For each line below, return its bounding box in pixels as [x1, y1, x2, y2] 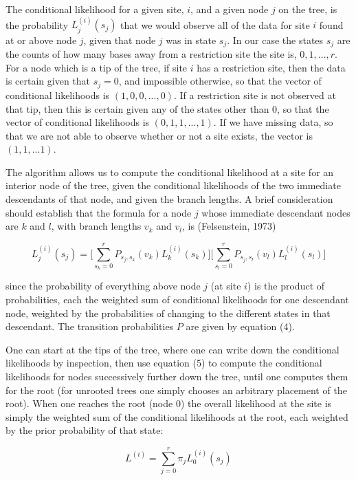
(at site [210, 279, 241, 293]
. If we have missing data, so [213, 115, 333, 129]
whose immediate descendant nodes [201, 205, 351, 219]
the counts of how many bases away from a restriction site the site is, [5, 47, 297, 61]
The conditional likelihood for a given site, [5, 2, 184, 16]
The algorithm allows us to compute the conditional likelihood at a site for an [5, 164, 334, 179]
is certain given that [5, 74, 91, 88]
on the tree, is [278, 2, 337, 16]
